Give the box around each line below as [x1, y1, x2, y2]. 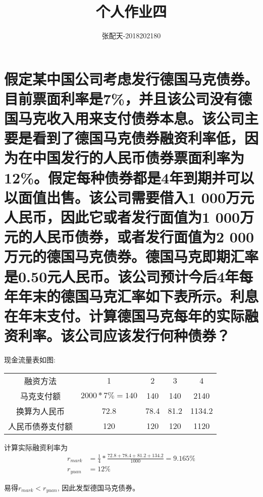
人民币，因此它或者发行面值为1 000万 [4, 207, 254, 227]
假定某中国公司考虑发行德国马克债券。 [4, 68, 259, 89]
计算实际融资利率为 [4, 442, 68, 452]
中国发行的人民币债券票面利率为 [32, 147, 245, 168]
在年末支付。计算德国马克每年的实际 [4, 305, 245, 326]
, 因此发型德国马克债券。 [57, 482, 140, 492]
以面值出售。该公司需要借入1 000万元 [4, 187, 254, 207]
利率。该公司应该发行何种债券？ [18, 325, 231, 346]
